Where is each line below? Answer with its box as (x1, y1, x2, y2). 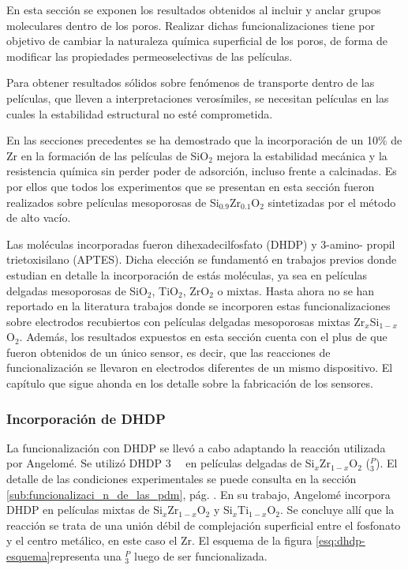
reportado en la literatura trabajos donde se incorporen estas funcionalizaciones (6, 298, 391, 314)
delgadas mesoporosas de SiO (6, 282, 148, 298)
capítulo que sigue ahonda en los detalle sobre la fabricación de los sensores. (6, 375, 373, 392)
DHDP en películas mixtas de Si (6, 501, 163, 518)
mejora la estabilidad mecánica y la (216, 147, 387, 163)
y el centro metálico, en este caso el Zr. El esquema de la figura (6, 532, 313, 549)
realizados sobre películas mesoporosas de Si (6, 193, 219, 210)
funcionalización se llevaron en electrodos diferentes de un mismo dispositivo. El (6, 359, 393, 376)
